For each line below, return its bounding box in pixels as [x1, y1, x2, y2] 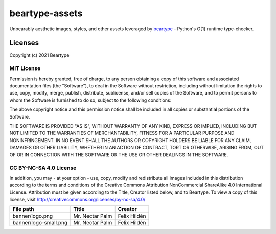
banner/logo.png [12, 213, 53, 220]
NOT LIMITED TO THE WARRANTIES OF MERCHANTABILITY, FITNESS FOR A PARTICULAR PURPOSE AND [9, 130, 235, 136]
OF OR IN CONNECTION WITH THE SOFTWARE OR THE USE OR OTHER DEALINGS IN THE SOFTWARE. [9, 151, 228, 158]
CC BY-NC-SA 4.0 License [9, 164, 77, 171]
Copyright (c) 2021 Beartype [9, 52, 70, 58]
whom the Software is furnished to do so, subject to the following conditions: [9, 97, 172, 103]
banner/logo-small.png [12, 219, 68, 226]
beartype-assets [9, 8, 83, 19]
